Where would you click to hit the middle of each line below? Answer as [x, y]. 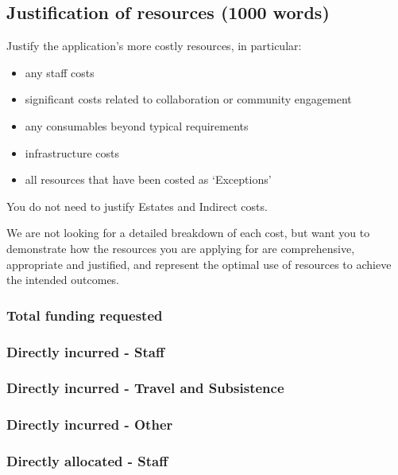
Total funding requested [85, 315]
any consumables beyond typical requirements [137, 125]
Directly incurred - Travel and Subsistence [145, 388]
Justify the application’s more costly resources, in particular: [154, 46]
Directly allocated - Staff [87, 461]
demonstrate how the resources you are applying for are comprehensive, [181, 248]
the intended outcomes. [63, 280]
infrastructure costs [72, 152]
